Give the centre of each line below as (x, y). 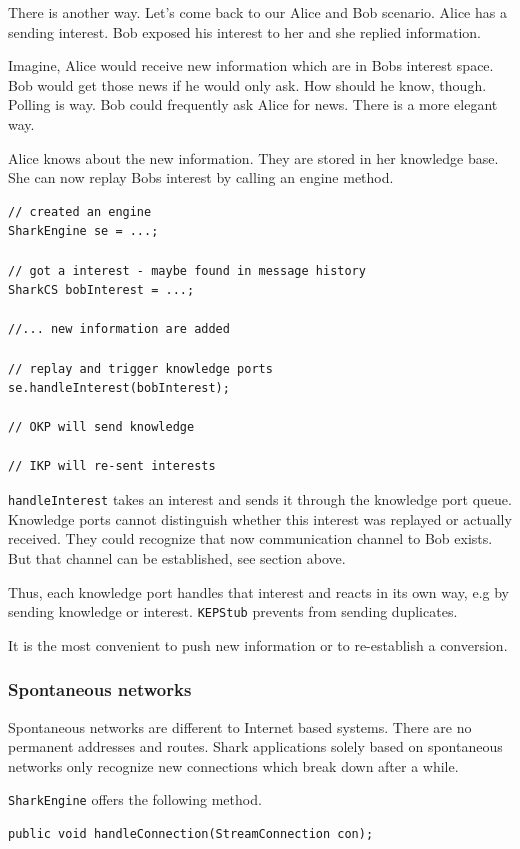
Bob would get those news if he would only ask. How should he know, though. (247, 84)
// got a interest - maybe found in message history (187, 270)
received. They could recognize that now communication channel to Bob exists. (250, 538)
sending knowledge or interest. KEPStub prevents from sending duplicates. (233, 611)
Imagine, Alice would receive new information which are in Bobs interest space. (251, 65)
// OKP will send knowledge (101, 427)
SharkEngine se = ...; (83, 231)
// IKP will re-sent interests (112, 466)
